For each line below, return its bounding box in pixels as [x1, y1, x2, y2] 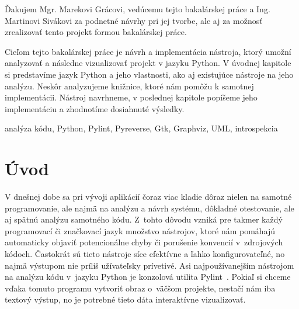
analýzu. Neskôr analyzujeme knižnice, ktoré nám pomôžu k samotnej [5, 79, 254, 92]
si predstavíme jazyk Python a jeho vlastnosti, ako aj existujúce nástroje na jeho [5, 68, 294, 80]
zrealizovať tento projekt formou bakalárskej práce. [5, 26, 187, 38]
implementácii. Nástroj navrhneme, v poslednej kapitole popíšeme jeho [5, 91, 258, 103]
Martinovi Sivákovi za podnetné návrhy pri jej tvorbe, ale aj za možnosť [5, 14, 263, 26]
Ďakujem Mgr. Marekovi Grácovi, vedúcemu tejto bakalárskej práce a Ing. [5, 3, 270, 15]
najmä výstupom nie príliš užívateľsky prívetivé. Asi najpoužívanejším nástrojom [5, 259, 294, 271]
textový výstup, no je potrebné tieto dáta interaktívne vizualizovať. [5, 293, 246, 305]
